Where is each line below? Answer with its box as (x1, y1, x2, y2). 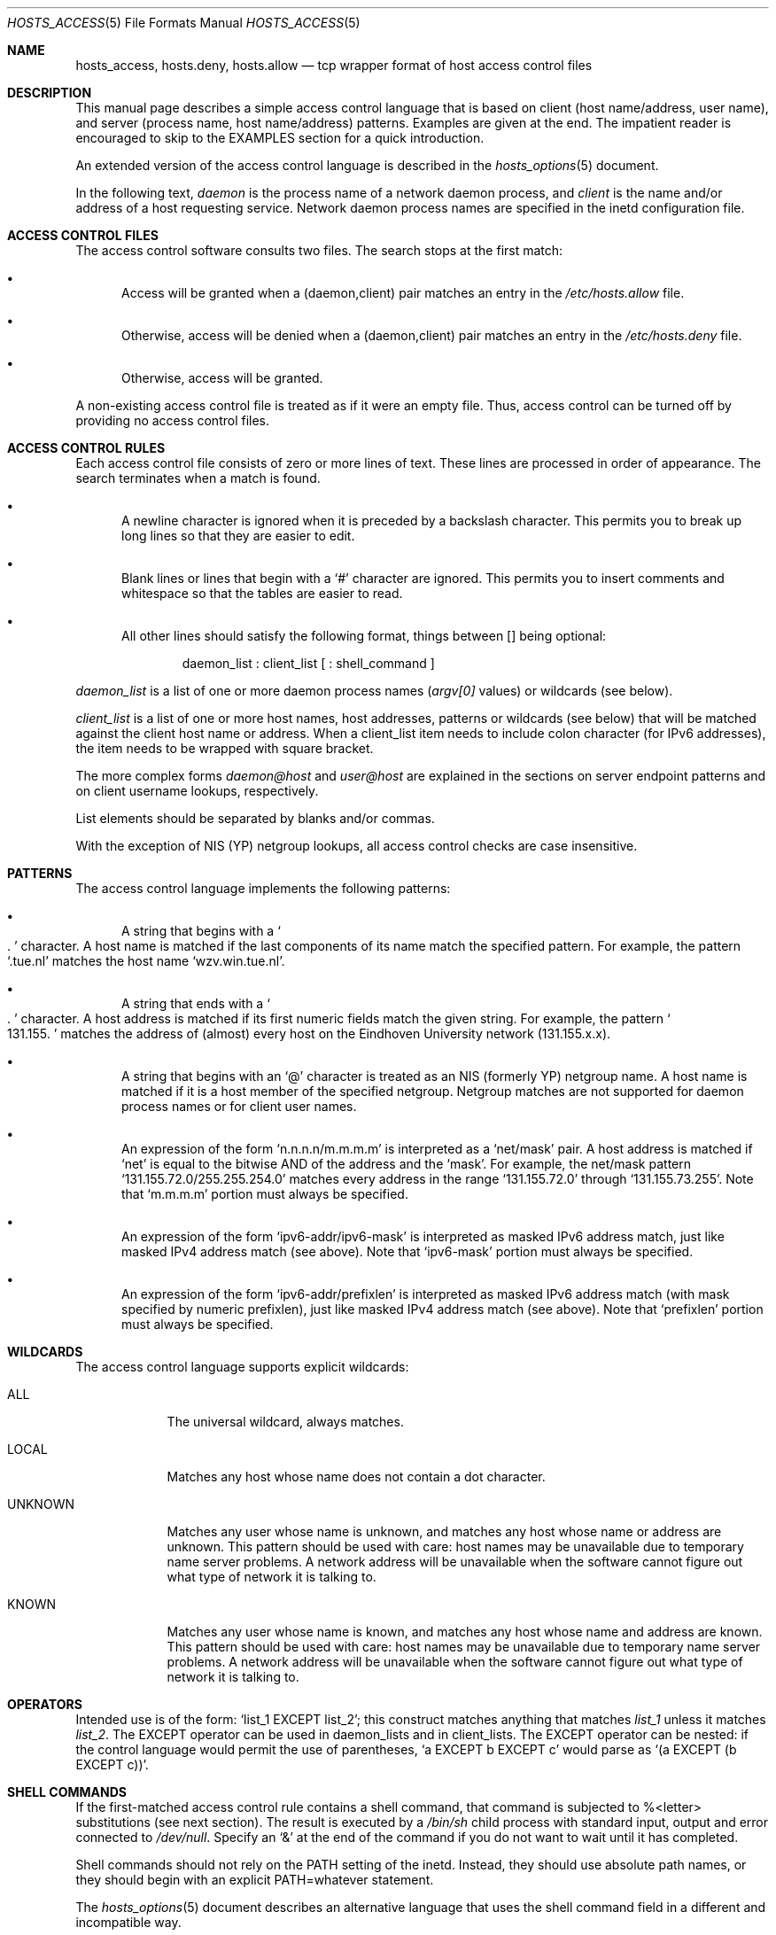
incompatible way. (75, 1915, 182, 1930)
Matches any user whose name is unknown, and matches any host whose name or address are (167, 1524, 722, 1539)
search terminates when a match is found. (75, 470, 321, 486)
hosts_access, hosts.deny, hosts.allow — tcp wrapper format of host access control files (75, 58, 593, 73)
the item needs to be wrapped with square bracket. (75, 741, 374, 756)
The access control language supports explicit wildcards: (75, 1359, 409, 1374)
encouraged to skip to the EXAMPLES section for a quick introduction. (75, 130, 485, 145)
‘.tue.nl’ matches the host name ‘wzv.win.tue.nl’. (7, 953, 285, 968)
